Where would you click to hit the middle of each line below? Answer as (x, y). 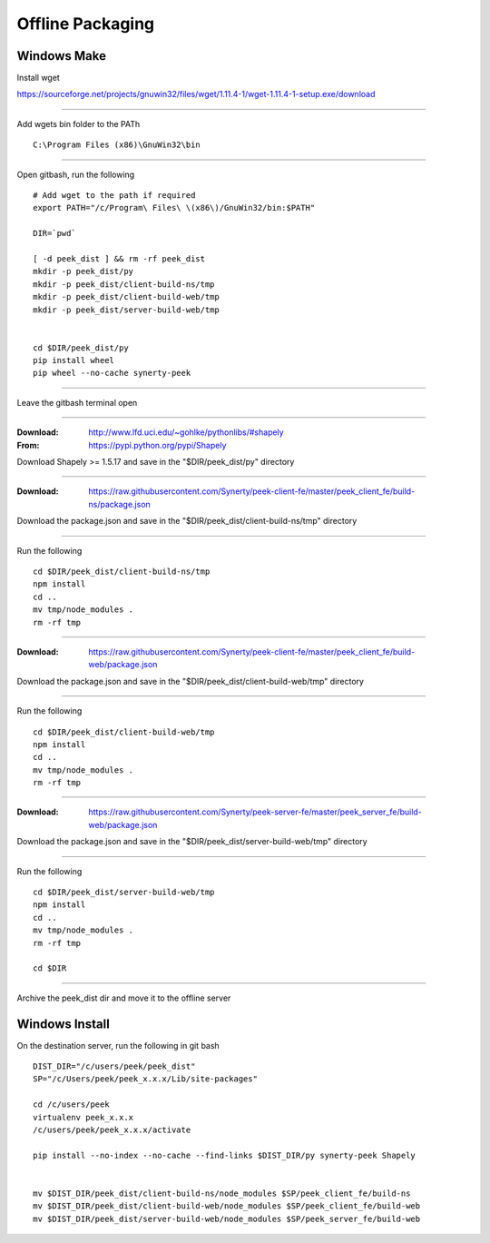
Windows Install (64, 1024)
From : (28, 445)
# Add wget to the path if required (114, 196)
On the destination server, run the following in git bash (118, 1045)
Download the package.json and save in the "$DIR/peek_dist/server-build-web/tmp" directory (192, 842)
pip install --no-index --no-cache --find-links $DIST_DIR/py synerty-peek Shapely (225, 1155)
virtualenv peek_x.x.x (83, 1117)
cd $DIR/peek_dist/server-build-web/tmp (124, 893)
